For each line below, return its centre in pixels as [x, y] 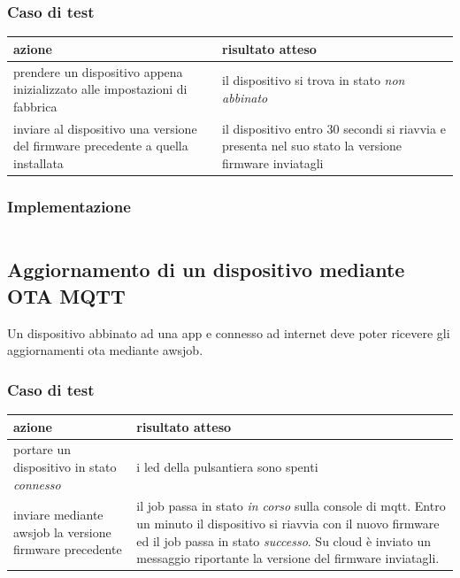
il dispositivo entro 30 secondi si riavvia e [334, 128]
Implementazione [69, 206]
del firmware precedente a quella [101, 146]
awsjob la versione [62, 532]
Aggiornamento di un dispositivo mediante [206, 270]
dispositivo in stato [65, 467]
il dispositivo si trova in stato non [314, 80]
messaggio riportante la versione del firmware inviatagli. [288, 558]
